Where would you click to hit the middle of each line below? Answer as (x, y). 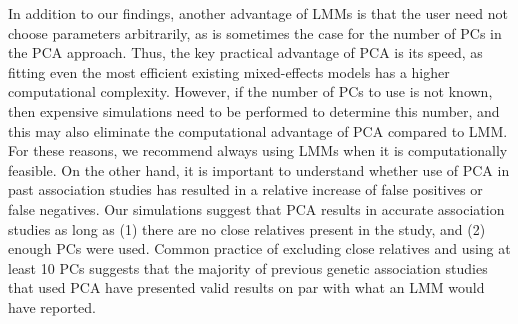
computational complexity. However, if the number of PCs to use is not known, (250, 91)
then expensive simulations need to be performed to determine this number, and (254, 110)
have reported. (52, 306)
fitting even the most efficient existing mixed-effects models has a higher (229, 71)
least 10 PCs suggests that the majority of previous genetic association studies (248, 267)
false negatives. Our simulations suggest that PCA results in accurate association (256, 208)
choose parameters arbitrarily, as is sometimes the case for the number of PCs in (255, 32)
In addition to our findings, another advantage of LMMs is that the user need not (258, 13)
